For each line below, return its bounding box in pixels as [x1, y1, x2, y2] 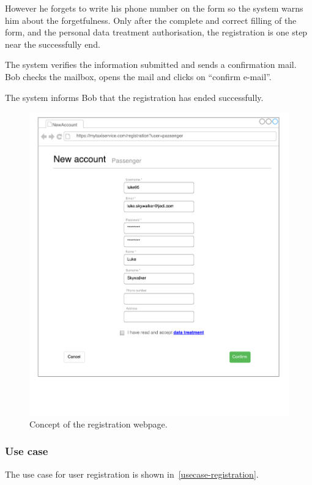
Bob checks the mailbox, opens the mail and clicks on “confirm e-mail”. [5, 70, 272, 83]
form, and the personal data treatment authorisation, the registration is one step [5, 26, 308, 39]
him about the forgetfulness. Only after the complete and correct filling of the [5, 13, 297, 26]
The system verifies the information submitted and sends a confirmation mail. [5, 58, 297, 71]
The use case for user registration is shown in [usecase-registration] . [5, 467, 259, 480]
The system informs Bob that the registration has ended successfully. [5, 91, 264, 103]
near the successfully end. [5, 37, 100, 50]
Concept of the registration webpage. [29, 417, 168, 430]
